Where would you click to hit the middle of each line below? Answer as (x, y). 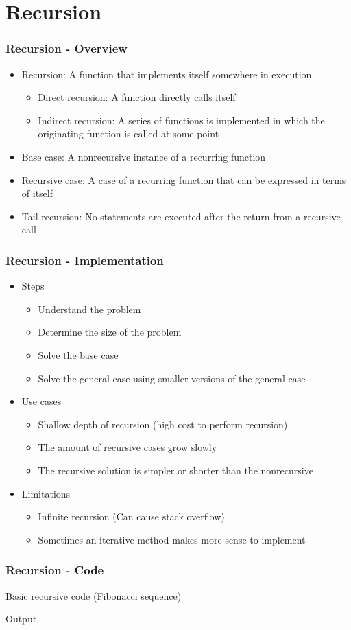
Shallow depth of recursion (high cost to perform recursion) (163, 424)
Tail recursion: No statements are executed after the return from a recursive (181, 216)
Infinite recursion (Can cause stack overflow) (131, 516)
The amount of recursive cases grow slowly (128, 447)
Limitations (46, 493)
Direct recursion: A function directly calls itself (137, 97)
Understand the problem (89, 308)
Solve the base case (78, 354)
